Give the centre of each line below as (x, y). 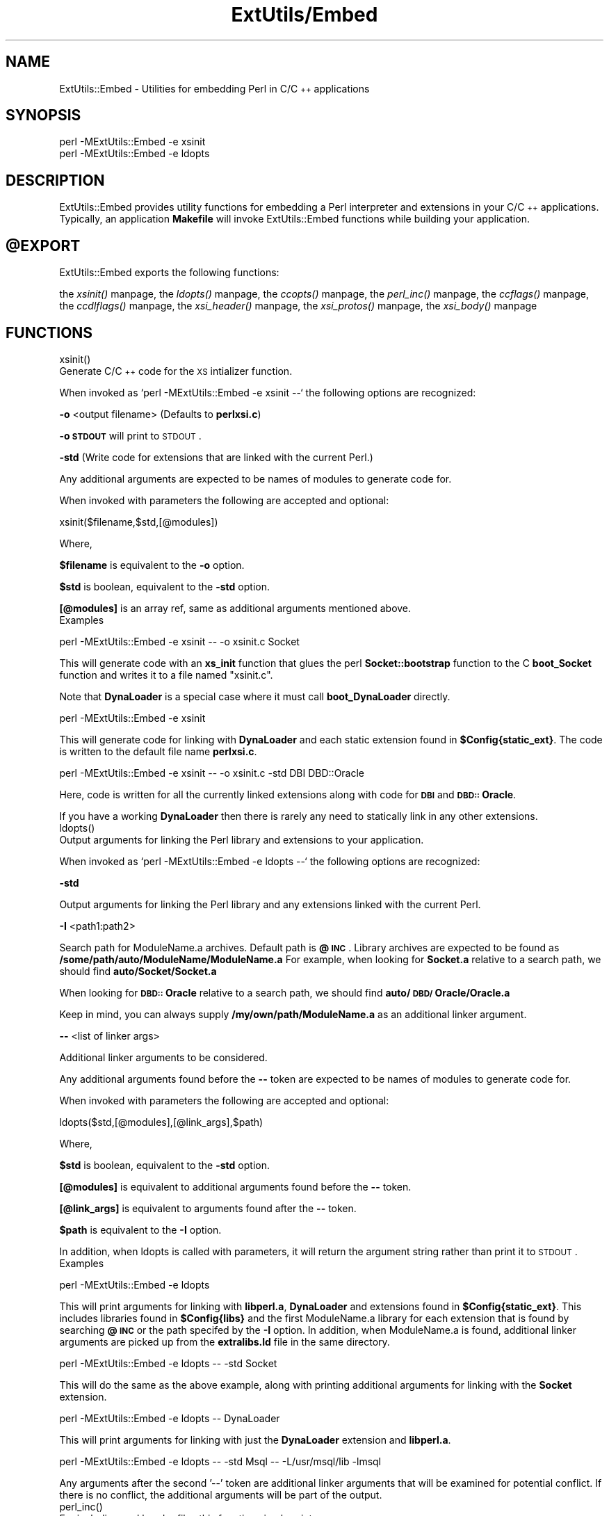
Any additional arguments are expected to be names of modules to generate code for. (255, 478)
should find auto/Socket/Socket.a (138, 971)
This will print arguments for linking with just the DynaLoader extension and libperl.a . (255, 1440)
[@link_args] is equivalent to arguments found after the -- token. (208, 1208)
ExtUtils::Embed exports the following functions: (169, 273)
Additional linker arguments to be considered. (163, 1057)
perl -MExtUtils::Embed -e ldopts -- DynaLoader (170, 1418)
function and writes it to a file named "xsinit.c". (166, 675)
